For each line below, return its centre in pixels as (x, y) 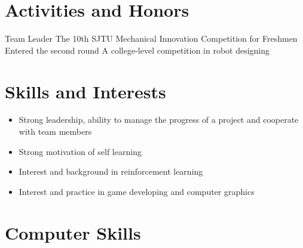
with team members (55, 131)
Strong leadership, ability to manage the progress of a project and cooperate (159, 120)
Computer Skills (73, 232)
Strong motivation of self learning (80, 151)
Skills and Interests (85, 91)
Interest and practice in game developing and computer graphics (137, 191)
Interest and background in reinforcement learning (111, 171)
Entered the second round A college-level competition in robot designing (137, 50)
